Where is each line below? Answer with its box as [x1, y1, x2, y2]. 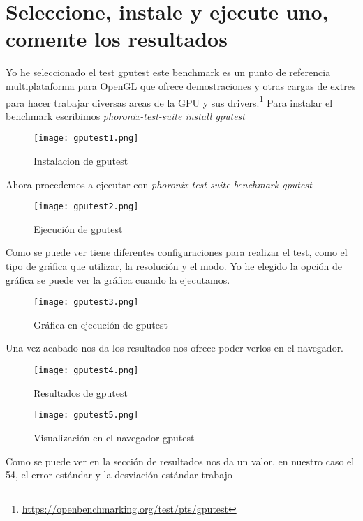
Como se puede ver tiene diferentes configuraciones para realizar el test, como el [6, 245, 348, 259]
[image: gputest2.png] [34, 202, 139, 212]
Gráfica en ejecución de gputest [34, 317, 168, 331]
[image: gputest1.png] [34, 133, 139, 144]
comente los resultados [6, 24, 228, 53]
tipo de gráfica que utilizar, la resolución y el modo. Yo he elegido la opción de [6, 259, 343, 273]
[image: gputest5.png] [34, 410, 139, 421]
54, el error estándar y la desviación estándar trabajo [6, 467, 232, 482]
